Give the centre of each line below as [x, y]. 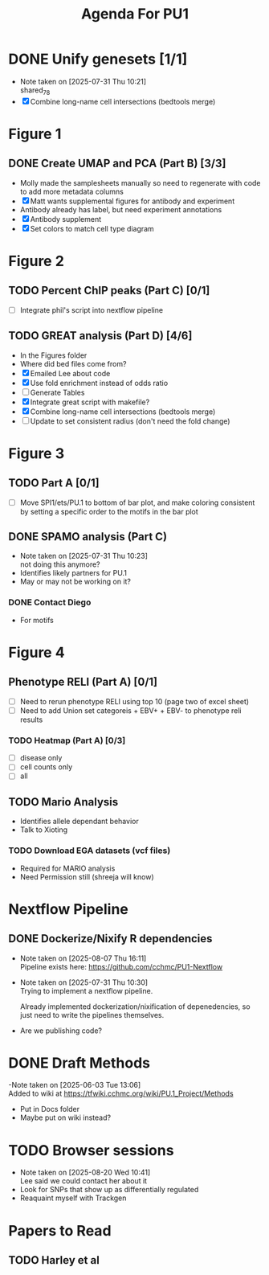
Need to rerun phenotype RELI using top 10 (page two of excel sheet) [134, 701]
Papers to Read [60, 1230]
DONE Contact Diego [50, 602]
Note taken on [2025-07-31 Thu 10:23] [84, 556]
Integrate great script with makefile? [90, 402]
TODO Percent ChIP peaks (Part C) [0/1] [109, 291]
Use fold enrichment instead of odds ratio [99, 383]
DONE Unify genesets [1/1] [98, 59]
